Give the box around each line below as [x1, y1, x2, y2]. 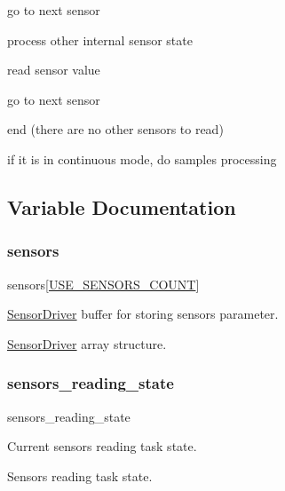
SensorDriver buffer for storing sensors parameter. [7, 305, 279, 323]
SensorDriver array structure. [7, 334, 167, 352]
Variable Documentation [7, 193, 236, 220]
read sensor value [7, 60, 100, 79]
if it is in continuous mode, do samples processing [7, 149, 277, 168]
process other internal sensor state [7, 30, 193, 49]
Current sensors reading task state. [7, 437, 197, 455]
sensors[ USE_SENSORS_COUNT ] [7, 274, 200, 293]
